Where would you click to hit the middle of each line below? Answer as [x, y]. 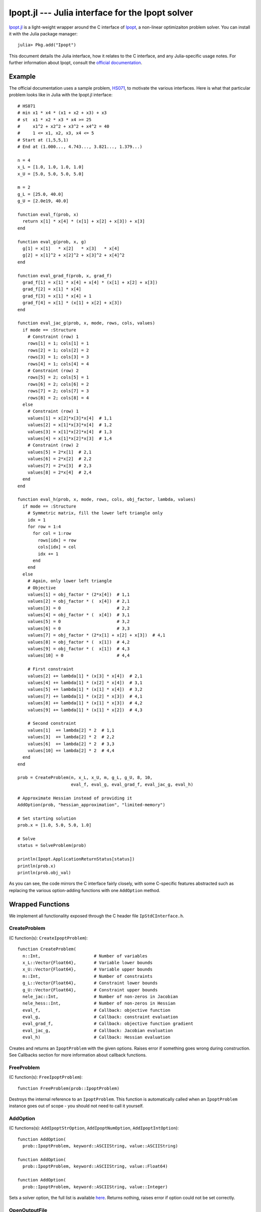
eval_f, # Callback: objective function [96, 1010]
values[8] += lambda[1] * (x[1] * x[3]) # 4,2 [85, 703]
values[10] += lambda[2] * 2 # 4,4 [71, 750]
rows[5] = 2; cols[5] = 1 [58, 377]
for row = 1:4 [44, 527]
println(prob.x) [37, 866]
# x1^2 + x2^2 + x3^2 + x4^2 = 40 [64, 126]
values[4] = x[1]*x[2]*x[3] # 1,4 [70, 438]
